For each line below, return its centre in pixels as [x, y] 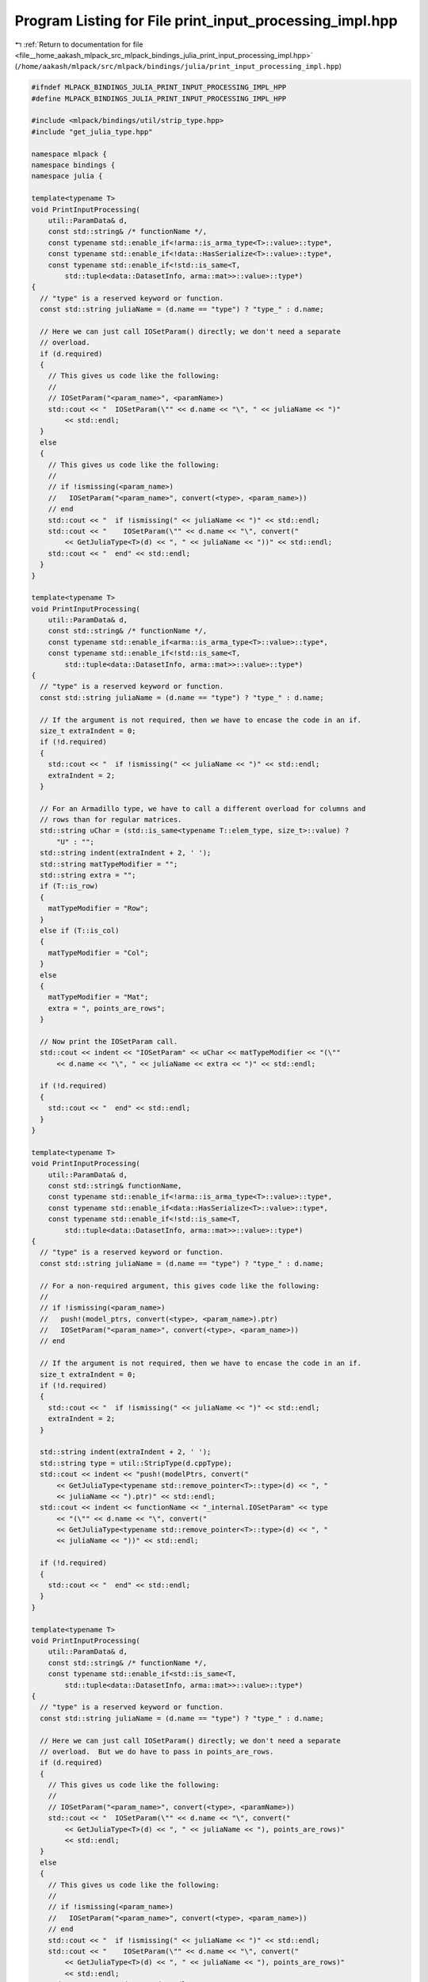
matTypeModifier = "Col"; [98, 953]
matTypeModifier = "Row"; [98, 909]
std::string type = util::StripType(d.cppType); [136, 1463]
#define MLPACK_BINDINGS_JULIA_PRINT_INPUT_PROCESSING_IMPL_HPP [159, 98]
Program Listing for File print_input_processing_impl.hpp [206, 21]
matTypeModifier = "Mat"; [98, 997]
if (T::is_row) [69, 886]
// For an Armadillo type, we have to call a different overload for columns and [203, 808]
